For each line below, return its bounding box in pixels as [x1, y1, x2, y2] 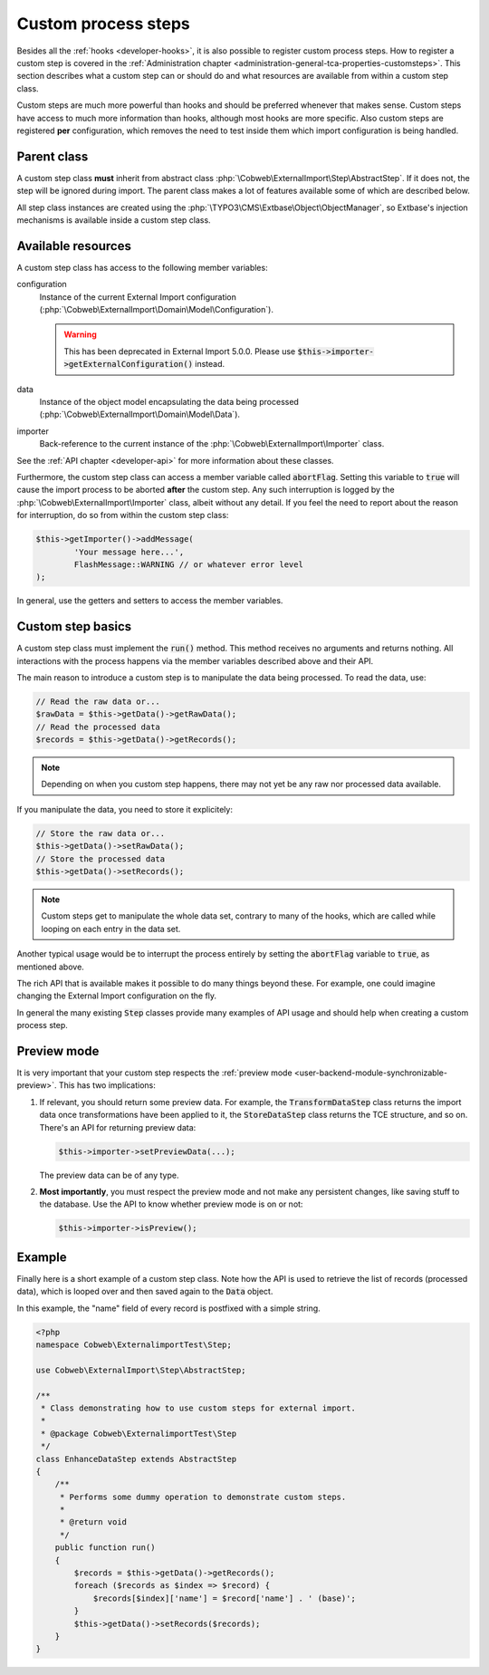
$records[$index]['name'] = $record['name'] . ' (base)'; [92, 1593, 357, 1603]
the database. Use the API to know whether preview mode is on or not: [39, 1198, 303, 1209]
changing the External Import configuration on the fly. [16, 990, 217, 1001]
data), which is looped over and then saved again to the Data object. [16, 1286, 273, 1297]
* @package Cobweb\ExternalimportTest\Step [41, 1428, 237, 1439]
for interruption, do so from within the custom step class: [16, 510, 229, 521]
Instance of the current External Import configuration [39, 291, 237, 303]
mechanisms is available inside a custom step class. [16, 214, 212, 226]
